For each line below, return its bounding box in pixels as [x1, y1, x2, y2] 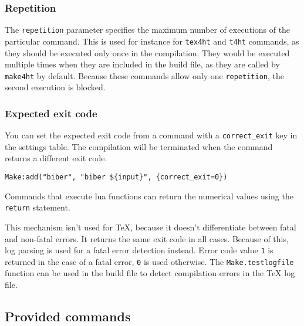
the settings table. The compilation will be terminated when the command [5, 140, 273, 152]
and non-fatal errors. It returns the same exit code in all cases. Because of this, [5, 232, 289, 244]
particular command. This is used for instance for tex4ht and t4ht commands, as [5, 35, 299, 47]
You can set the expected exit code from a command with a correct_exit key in [5, 129, 298, 141]
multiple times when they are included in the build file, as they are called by [5, 58, 280, 70]
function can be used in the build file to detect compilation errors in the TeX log [5, 267, 295, 279]
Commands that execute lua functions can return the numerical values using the [5, 189, 293, 202]
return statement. [5, 201, 70, 213]
